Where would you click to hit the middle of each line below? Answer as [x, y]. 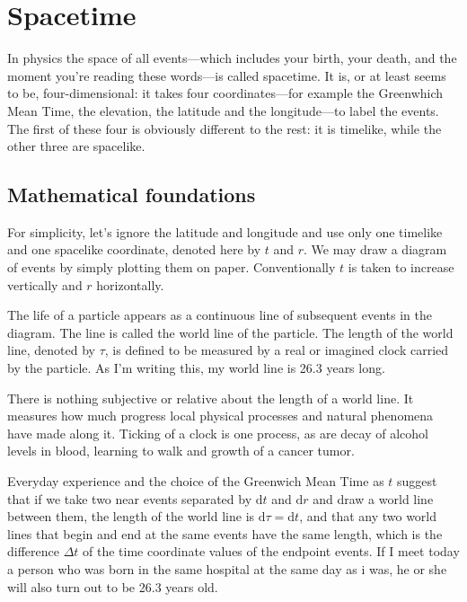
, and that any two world [368, 516]
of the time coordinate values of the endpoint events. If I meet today [271, 551]
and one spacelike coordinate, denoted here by [134, 249]
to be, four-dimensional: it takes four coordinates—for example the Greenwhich [225, 93]
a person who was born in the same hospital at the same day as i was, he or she [227, 568]
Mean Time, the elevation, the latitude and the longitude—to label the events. [223, 110]
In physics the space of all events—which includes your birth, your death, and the [232, 58]
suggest [417, 481]
